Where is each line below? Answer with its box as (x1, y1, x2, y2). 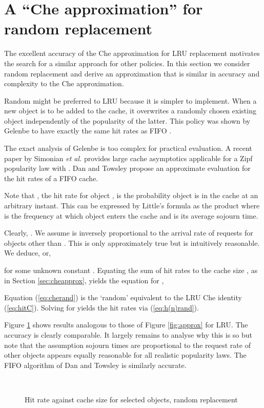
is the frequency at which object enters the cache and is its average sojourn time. (4, 210, 258, 221)
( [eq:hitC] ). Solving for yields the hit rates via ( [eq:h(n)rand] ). (4, 302, 199, 313)
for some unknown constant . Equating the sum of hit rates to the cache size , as (4, 265, 258, 275)
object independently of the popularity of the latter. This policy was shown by (4, 115, 251, 126)
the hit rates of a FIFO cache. (4, 172, 98, 183)
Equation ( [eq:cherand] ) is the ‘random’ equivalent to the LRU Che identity (4, 292, 242, 303)
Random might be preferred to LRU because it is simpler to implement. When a (4, 95, 257, 106)
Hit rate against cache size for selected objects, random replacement (25, 394, 238, 404)
